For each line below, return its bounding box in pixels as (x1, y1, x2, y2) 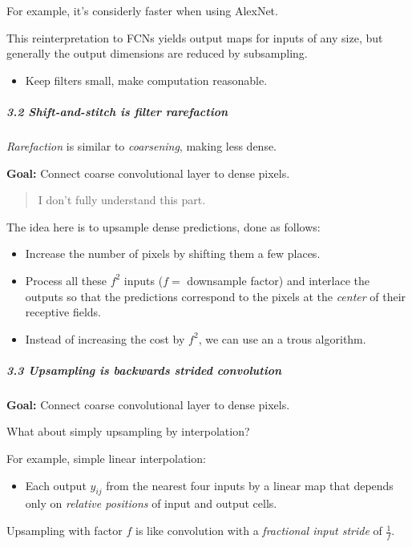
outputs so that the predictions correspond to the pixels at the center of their (25, 288, 406, 304)
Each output (25, 477, 87, 493)
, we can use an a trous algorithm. (198, 330, 366, 347)
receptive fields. (25, 304, 102, 320)
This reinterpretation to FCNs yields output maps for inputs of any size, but (6, 29, 383, 46)
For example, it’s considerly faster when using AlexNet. (6, 2, 278, 18)
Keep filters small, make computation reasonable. (25, 71, 268, 88)
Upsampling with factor (6, 522, 123, 539)
